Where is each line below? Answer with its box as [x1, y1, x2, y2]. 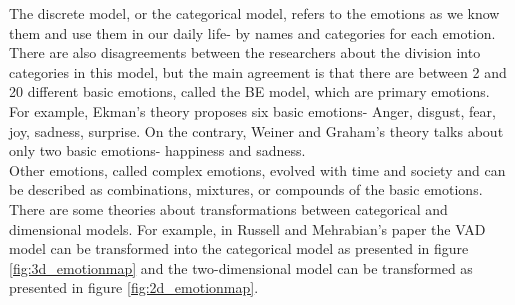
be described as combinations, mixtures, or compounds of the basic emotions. [9, 179, 483, 200]
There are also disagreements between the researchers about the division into [9, 42, 481, 63]
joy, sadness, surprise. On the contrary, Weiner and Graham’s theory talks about [9, 120, 504, 141]
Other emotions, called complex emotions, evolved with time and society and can [9, 159, 506, 180]
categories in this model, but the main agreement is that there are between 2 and [9, 61, 507, 82]
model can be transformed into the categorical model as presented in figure [9, 238, 469, 259]
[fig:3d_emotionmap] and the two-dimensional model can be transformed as [9, 257, 473, 278]
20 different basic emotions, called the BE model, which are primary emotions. [9, 81, 490, 102]
